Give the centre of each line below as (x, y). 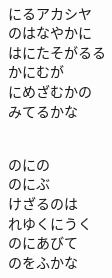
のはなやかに (50, 32)
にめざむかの (50, 90)
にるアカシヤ (50, 12)
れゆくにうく (50, 222)
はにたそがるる (57, 51)
